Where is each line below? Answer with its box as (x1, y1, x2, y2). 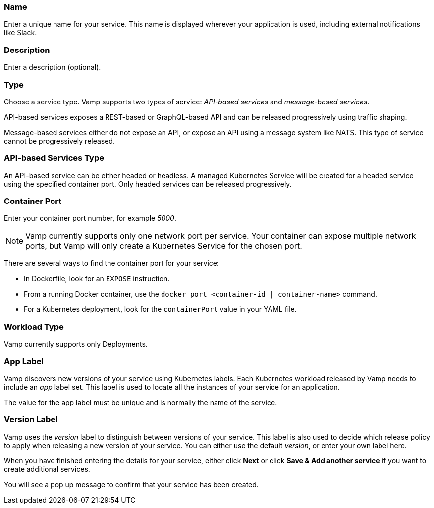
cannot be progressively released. (4, 136, 115, 145)
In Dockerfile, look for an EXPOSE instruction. (24, 274, 170, 283)
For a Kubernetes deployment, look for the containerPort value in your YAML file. (24, 305, 297, 314)
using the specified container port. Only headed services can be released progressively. (4, 179, 292, 188)
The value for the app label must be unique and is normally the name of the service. (4, 398, 277, 406)
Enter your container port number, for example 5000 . (4, 214, 176, 223)
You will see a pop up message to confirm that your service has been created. (4, 480, 259, 489)
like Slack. (4, 28, 37, 37)
